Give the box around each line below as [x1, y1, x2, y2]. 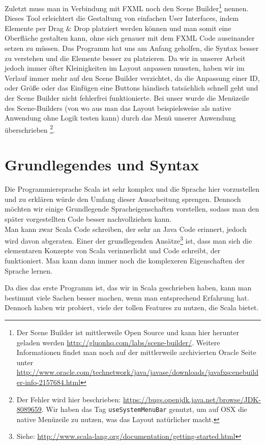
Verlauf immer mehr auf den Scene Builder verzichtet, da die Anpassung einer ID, [5, 72, 260, 83]
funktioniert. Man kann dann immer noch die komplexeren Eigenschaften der [5, 255, 245, 265]
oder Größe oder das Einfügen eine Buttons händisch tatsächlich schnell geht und [5, 82, 258, 93]
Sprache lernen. [5, 265, 52, 276]
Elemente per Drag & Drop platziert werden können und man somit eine [5, 22, 231, 33]
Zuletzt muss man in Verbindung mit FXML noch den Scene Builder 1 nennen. [5, 2, 249, 13]
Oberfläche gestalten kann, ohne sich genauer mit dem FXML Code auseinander [5, 33, 255, 43]
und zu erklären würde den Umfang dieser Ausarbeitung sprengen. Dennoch [5, 193, 241, 204]
